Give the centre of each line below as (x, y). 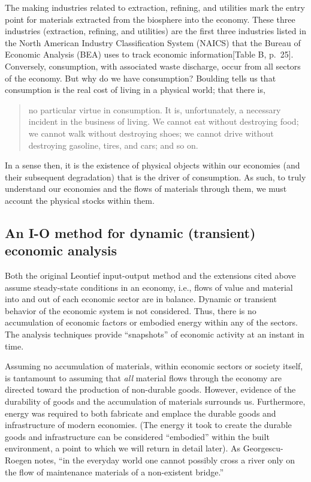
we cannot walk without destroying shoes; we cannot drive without (151, 133)
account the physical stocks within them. (80, 200)
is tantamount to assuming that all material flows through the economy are (143, 377)
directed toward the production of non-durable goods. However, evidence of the (150, 389)
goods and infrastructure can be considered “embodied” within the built (137, 436)
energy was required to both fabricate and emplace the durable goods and (141, 413)
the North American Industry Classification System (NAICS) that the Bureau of (153, 42)
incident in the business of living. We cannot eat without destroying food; (164, 121)
